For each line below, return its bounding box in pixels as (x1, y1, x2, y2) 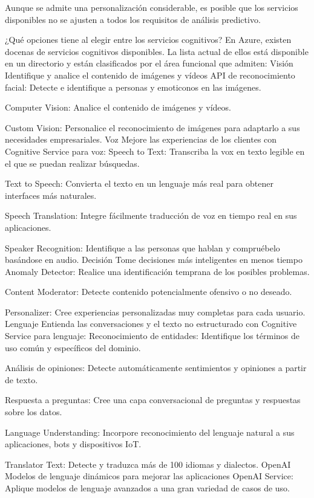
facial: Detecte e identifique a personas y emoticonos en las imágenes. (5, 80, 261, 93)
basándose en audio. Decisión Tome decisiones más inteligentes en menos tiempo (5, 253, 303, 266)
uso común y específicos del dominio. (5, 341, 141, 354)
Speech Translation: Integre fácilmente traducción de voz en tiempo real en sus (5, 209, 297, 222)
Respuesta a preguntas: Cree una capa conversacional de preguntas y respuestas (5, 393, 301, 406)
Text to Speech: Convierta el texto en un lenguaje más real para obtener (5, 177, 273, 190)
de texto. (5, 373, 38, 386)
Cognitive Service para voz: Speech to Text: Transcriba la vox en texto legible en (5, 144, 305, 157)
